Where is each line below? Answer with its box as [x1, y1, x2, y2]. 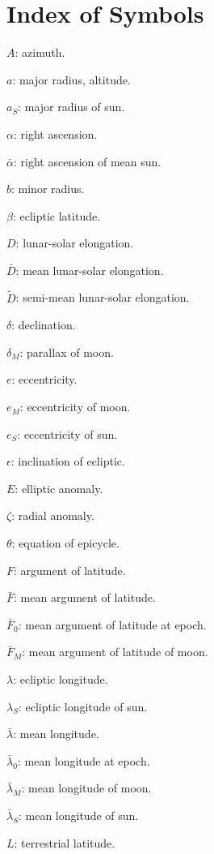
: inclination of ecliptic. [10, 453, 125, 470]
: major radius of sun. [18, 98, 125, 115]
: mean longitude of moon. [21, 779, 152, 796]
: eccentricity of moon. [19, 398, 131, 415]
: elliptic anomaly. [15, 479, 103, 496]
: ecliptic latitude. [12, 207, 101, 224]
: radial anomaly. [11, 507, 94, 524]
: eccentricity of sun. [17, 425, 118, 442]
